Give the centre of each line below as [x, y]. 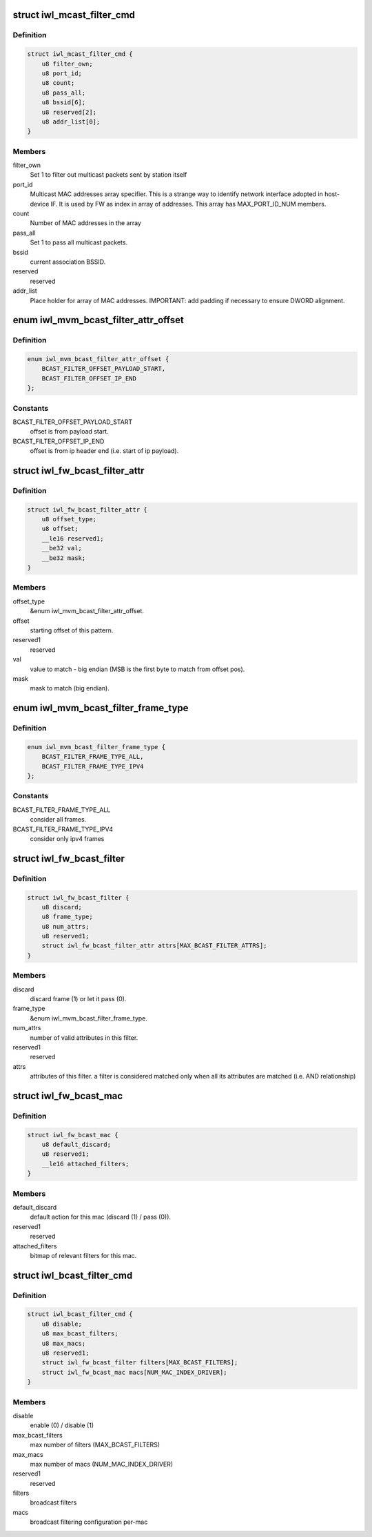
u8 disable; [62, 1324]
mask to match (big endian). [70, 688]
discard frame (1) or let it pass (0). [78, 998]
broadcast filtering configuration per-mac [89, 1522]
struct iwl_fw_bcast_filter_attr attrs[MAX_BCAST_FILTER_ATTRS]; [154, 946]
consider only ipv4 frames [67, 838]
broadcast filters [53, 1502]
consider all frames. [58, 820]
